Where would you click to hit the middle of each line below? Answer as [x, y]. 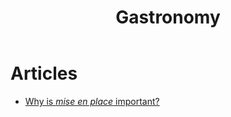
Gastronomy [168, 17]
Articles [44, 73]
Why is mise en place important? [92, 101]
